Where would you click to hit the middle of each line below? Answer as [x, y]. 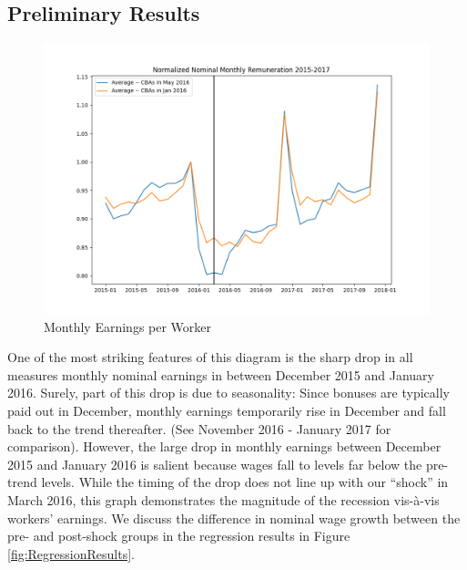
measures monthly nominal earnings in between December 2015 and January [221, 374]
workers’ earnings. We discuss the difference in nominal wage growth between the [234, 518]
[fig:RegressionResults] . [71, 553]
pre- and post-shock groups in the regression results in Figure [179, 536]
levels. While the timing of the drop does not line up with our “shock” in [245, 482]
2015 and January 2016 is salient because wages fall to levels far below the [215, 464]
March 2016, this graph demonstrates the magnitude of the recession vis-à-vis [223, 499]
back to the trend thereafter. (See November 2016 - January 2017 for [199, 428]
